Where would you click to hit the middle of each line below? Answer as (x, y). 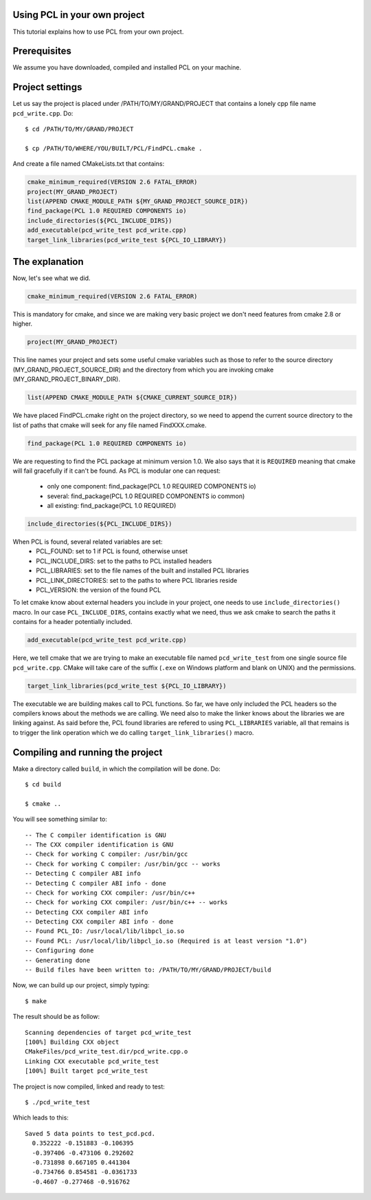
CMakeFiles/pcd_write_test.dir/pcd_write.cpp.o (106, 1052)
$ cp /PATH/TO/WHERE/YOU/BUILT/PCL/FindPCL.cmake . (114, 148)
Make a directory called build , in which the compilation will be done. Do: (117, 769)
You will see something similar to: (60, 819)
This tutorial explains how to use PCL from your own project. (98, 32)
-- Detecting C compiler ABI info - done (95, 883)
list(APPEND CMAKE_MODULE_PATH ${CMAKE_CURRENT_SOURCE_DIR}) (132, 398)
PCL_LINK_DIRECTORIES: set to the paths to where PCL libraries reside (137, 580)
